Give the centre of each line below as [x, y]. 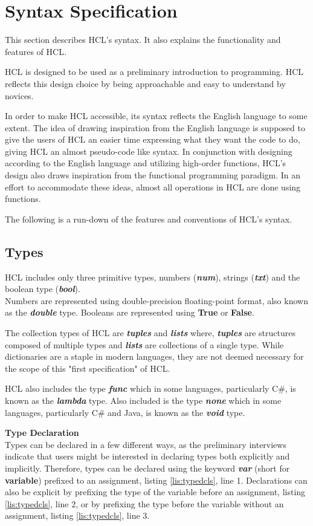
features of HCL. [36, 51]
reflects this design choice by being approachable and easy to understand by [145, 83]
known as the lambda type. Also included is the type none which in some [143, 400]
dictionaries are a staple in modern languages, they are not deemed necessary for [154, 356]
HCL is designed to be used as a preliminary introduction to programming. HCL [154, 72]
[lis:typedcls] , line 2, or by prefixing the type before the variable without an [144, 503]
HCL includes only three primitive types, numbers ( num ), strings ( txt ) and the [153, 277]
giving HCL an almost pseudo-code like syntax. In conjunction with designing [149, 151]
